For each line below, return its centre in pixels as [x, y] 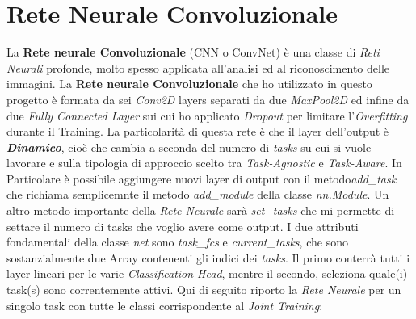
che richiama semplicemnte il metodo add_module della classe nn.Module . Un [198, 194]
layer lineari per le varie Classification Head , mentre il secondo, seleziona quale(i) [207, 273]
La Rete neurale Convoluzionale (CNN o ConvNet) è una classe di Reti [193, 52]
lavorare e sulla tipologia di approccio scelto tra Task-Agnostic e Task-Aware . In [204, 163]
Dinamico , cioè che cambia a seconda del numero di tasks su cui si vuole [189, 147]
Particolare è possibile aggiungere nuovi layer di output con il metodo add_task [202, 178]
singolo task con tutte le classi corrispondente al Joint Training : [165, 305]
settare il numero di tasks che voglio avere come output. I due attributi [183, 226]
